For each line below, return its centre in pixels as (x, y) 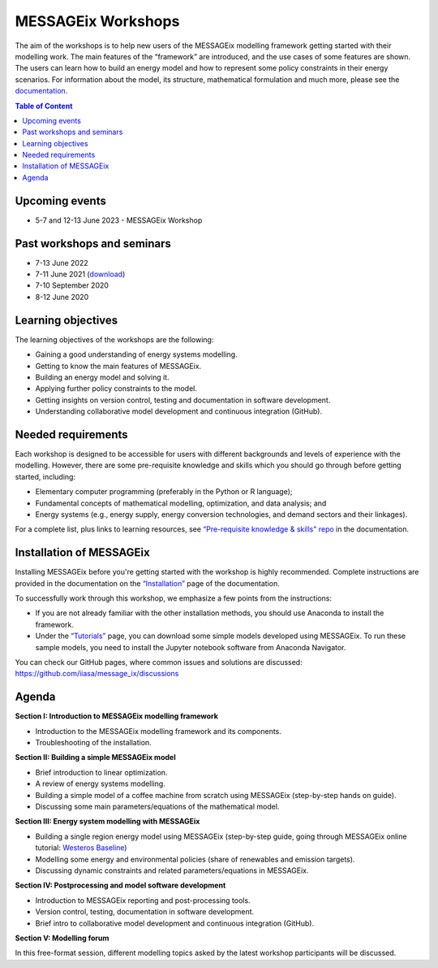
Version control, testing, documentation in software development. (145, 912)
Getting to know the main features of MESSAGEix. (118, 366)
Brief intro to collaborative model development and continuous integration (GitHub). (175, 923)
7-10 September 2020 (72, 285)
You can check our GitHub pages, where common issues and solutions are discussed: (159, 662)
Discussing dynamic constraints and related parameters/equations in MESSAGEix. (172, 870)
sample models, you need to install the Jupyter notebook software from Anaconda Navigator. (191, 647)
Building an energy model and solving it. (102, 377)
